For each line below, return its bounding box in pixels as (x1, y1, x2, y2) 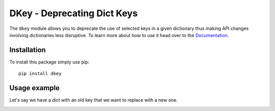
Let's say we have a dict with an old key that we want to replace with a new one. (9, 97, 178, 103)
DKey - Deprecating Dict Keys (9, 8, 138, 19)
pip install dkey (18, 71, 62, 77)
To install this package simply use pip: (9, 59, 90, 65)
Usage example (9, 84, 60, 92)
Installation (9, 46, 46, 54)
